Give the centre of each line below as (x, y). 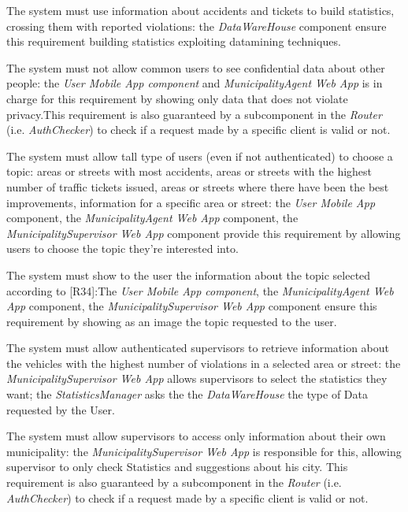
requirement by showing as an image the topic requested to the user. (172, 321)
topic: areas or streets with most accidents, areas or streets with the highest (189, 171)
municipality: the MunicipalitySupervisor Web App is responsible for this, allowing (204, 451)
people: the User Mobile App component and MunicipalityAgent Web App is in (195, 83)
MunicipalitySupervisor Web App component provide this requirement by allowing (204, 233)
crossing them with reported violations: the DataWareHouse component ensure (197, 26)
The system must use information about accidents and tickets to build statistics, (200, 10)
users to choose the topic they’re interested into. (122, 249)
